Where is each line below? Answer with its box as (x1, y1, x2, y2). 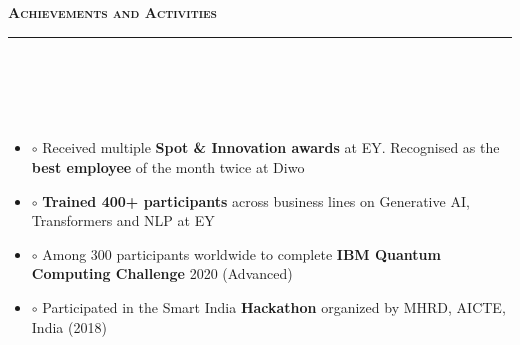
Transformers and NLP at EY (31, 210, 215, 231)
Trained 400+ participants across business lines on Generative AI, (42, 190, 470, 211)
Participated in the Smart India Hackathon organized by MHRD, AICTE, (42, 296, 506, 317)
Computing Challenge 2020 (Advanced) (31, 263, 293, 284)
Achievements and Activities (8, 2, 217, 22)
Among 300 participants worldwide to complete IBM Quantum (42, 243, 441, 264)
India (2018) (31, 316, 107, 337)
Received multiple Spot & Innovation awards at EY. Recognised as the (42, 137, 500, 158)
